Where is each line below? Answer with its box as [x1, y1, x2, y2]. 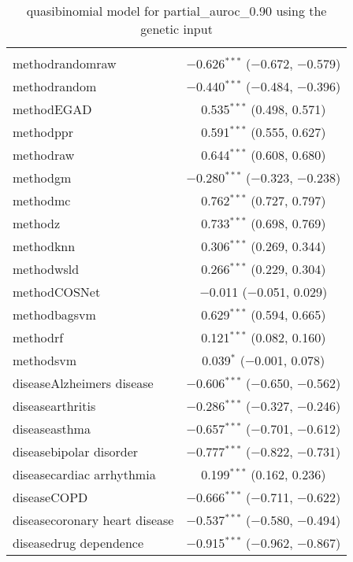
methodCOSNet [13, 283, 101, 301]
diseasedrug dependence [13, 534, 144, 552]
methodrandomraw [13, 54, 117, 72]
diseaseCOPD [13, 488, 88, 506]
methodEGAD [13, 100, 92, 118]
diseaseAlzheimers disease [13, 374, 154, 392]
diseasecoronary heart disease [13, 511, 174, 529]
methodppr [13, 123, 73, 141]
